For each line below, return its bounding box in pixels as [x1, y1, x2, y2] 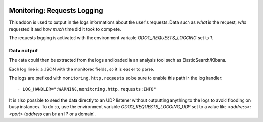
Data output [9, 47, 38, 54]
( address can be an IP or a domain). [24, 111, 96, 117]
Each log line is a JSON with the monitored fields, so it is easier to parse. [9, 66, 155, 72]
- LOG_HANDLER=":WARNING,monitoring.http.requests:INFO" [18, 87, 157, 92]
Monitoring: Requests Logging [9, 6, 103, 15]
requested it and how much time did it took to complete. [9, 26, 121, 32]
